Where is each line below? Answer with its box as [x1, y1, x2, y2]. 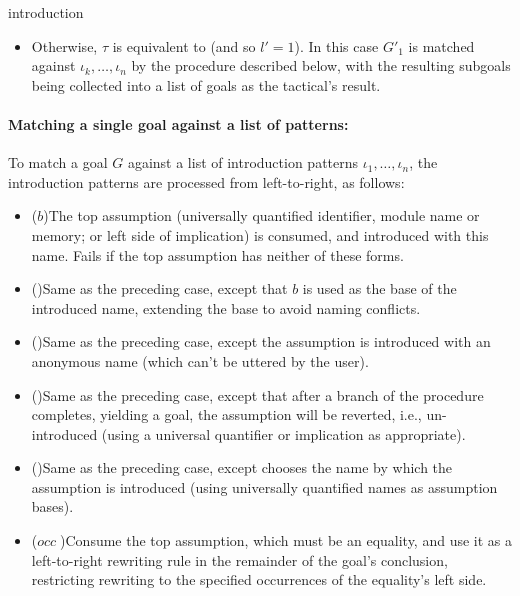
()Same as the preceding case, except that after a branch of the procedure [31, 384, 484, 405]
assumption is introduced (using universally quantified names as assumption [31, 476, 498, 497]
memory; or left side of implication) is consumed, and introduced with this [31, 224, 489, 245]
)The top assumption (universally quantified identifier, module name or [43, 205, 480, 226]
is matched [408, 35, 475, 56]
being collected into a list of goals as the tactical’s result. [31, 74, 381, 95]
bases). [31, 496, 74, 517]
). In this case [294, 35, 379, 56]
